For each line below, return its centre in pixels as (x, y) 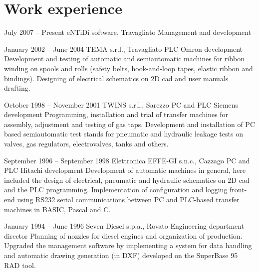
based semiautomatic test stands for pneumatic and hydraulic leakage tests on (124, 134)
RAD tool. (20, 265)
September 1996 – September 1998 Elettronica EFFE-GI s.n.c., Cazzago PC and (127, 160)
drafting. (17, 88)
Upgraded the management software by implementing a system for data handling (128, 245)
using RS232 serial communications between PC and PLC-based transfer (128, 200)
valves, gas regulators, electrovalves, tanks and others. (86, 144)
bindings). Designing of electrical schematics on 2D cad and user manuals (116, 78)
